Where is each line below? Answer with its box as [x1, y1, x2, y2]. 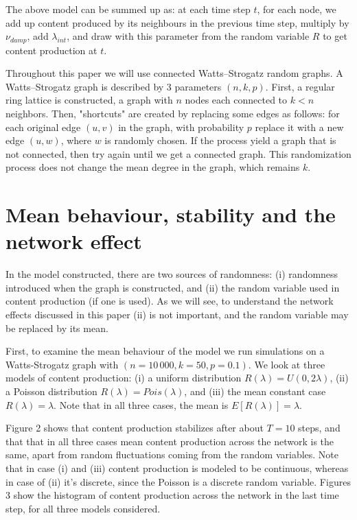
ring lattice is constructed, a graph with [5, 93, 173, 107]
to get [323, 29, 347, 43]
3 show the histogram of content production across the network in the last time [5, 488, 339, 502]
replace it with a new [255, 119, 344, 134]
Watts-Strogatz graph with [5, 357, 119, 371]
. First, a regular [265, 79, 335, 93]
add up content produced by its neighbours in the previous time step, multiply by [5, 15, 349, 29]
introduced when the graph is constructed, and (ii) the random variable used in [5, 280, 340, 294]
